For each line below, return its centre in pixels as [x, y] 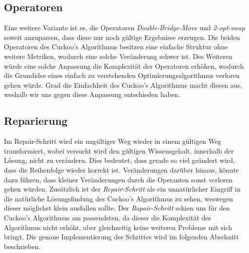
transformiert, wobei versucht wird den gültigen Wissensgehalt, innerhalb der [119, 150]
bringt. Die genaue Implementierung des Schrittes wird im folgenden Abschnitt [122, 237]
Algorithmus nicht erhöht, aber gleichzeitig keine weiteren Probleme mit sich [118, 227]
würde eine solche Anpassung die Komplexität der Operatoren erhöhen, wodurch [124, 66]
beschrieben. [22, 246]
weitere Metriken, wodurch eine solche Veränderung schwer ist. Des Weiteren [118, 56]
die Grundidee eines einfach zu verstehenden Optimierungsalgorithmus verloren [122, 75]
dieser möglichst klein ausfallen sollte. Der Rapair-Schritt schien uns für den [117, 208]
